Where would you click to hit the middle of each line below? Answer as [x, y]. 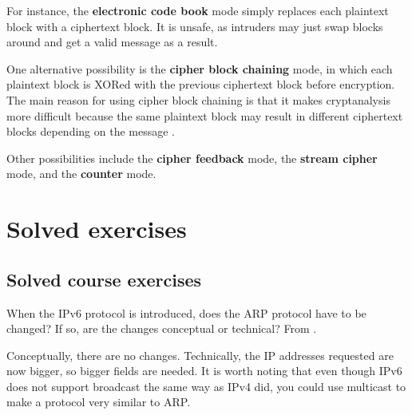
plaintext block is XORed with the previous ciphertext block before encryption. [201, 84]
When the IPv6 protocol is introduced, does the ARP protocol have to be [186, 312]
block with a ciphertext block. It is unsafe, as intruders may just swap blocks [195, 26]
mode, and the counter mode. [81, 174]
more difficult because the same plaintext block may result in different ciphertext [205, 115]
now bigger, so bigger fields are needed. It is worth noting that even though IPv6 [204, 371]
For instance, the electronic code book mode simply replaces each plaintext [198, 10]
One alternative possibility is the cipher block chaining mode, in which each [200, 68]
